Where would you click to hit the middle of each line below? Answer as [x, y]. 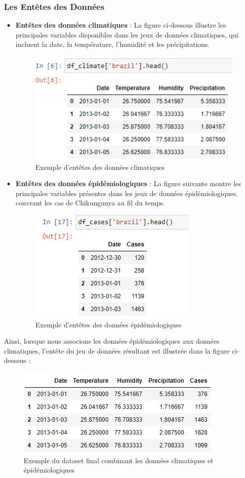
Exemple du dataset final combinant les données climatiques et [119, 460]
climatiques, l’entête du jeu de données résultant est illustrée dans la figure [117, 350]
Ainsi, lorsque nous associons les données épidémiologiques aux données [112, 341]
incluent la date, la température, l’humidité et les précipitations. [113, 44]
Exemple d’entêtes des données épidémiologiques [108, 324]
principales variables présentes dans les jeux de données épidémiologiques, [127, 193]
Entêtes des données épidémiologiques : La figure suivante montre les [128, 183]
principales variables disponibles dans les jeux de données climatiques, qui [127, 34]
